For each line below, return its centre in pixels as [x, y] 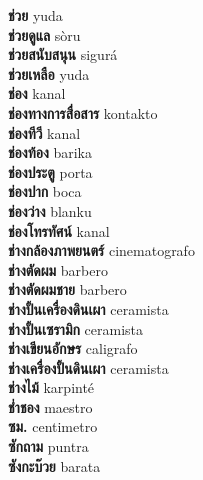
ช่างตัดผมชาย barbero [67, 289]
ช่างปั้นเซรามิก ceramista [76, 328]
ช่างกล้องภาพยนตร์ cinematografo [101, 250]
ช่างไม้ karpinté [51, 387]
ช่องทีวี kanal [44, 132]
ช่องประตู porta [50, 171]
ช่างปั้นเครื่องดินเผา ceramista [88, 308]
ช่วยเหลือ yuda [49, 73]
